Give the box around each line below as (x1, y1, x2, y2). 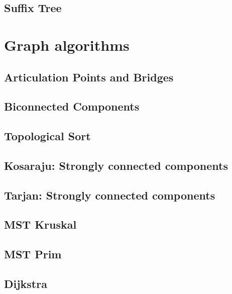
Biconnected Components (4, 99, 140, 114)
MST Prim (4, 246, 62, 262)
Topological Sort (4, 128, 91, 144)
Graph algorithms (4, 34, 130, 55)
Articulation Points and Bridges (4, 69, 174, 84)
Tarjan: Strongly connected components (4, 187, 215, 203)
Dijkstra (4, 276, 47, 291)
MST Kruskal (4, 217, 77, 232)
